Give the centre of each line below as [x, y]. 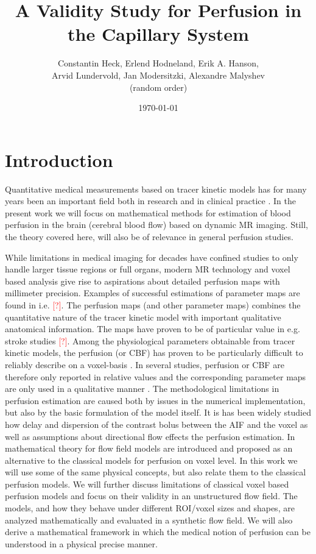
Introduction [59, 159]
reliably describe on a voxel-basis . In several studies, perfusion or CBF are [145, 364]
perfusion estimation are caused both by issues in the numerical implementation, [155, 400]
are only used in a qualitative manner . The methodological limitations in [142, 389]
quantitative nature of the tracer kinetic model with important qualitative [143, 317]
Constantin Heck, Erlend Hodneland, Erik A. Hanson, [158, 63]
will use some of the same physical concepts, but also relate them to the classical [156, 472]
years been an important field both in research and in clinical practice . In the [150, 201]
